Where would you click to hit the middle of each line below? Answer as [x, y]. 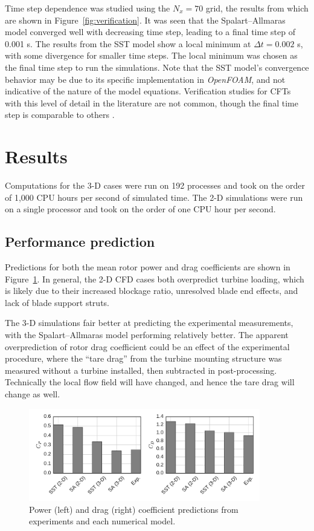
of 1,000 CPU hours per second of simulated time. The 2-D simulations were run [154, 197]
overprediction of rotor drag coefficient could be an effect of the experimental [147, 346]
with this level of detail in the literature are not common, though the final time [152, 103]
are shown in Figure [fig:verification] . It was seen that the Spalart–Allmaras [145, 20]
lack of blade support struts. [57, 302]
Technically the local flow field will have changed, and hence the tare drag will [150, 382]
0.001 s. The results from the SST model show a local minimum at [128, 43]
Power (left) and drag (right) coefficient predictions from [134, 509]
